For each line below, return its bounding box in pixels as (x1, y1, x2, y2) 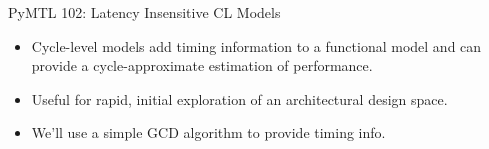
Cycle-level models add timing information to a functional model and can (31, 35, 482, 56)
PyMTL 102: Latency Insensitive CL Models (8, 2, 281, 22)
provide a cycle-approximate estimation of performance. (31, 55, 373, 76)
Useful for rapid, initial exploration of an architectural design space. (31, 88, 448, 109)
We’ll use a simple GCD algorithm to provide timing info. (31, 122, 386, 143)
